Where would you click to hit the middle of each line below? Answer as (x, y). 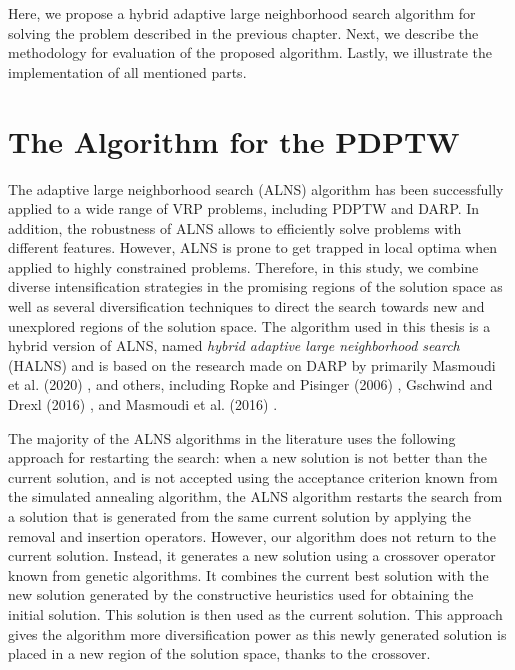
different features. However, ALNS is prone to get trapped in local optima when (252, 247)
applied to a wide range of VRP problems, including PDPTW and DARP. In (244, 208)
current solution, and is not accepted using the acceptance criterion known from (253, 476)
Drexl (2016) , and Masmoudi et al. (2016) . (143, 404)
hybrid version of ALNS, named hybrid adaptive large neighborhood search (234, 345)
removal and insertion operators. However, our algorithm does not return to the (252, 535)
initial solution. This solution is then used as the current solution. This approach (255, 613)
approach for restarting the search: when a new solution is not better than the (247, 457)
